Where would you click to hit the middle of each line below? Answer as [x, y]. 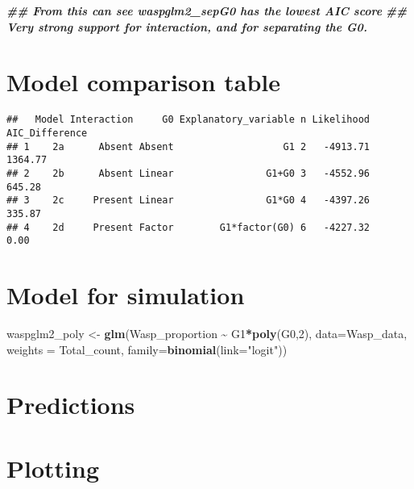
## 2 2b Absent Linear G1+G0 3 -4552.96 [188, 173]
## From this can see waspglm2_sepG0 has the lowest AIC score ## [207, 10]
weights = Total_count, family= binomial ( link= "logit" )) [147, 349]
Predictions [71, 405]
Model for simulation [126, 295]
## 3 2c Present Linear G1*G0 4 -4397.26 [188, 201]
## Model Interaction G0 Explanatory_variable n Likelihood [188, 120]
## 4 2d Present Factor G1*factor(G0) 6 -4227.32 [188, 227]
